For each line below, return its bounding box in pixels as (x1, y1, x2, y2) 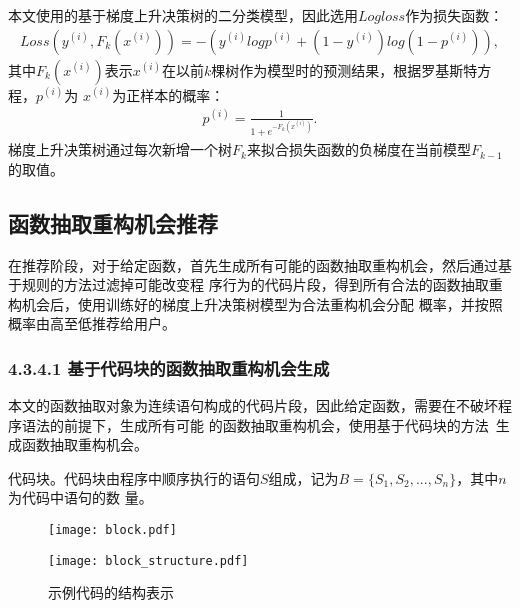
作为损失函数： (405, 5, 504, 25)
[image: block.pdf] (48, 523, 177, 538)
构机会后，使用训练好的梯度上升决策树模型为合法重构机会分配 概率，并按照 (8, 293, 503, 314)
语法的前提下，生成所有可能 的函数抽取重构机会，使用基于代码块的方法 (21, 414, 489, 435)
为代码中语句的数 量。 (8, 487, 153, 508)
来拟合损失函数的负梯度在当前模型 (246, 139, 471, 160)
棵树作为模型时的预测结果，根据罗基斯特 (211, 59, 478, 80)
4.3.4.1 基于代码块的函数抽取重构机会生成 (8, 355, 330, 380)
